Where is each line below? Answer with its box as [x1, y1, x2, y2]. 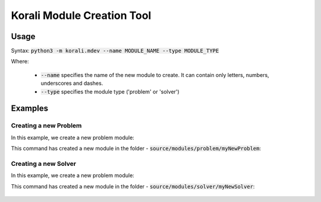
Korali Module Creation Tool [11, 9, 152, 22]
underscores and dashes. [40, 80, 103, 87]
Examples [11, 104, 49, 114]
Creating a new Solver [11, 159, 77, 168]
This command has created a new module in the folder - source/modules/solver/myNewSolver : [11, 182, 255, 190]
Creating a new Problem [11, 121, 82, 130]
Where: [11, 58, 29, 65]
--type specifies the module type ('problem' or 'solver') [40, 88, 180, 95]
